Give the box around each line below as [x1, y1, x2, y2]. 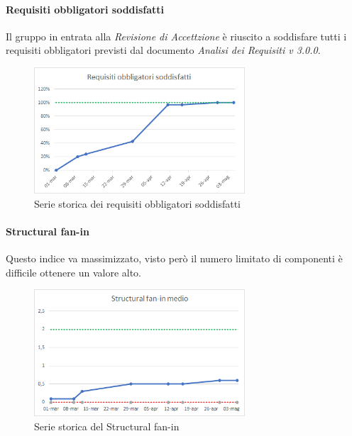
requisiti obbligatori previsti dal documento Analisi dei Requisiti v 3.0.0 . [6, 43, 321, 57]
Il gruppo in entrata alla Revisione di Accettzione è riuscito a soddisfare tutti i [6, 28, 347, 43]
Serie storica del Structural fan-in [34, 418, 180, 433]
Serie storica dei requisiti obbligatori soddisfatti [34, 196, 241, 211]
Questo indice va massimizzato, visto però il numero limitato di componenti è [6, 251, 343, 266]
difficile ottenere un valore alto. [6, 264, 142, 279]
